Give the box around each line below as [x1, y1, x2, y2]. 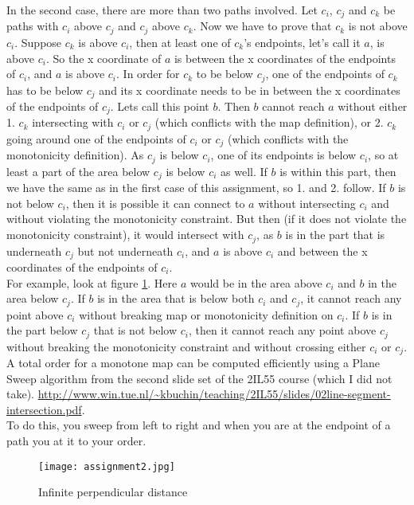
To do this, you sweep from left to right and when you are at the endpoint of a [6, 417, 391, 433]
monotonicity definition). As [6, 147, 144, 163]
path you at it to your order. [6, 433, 146, 449]
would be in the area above [189, 274, 322, 291]
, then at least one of [129, 33, 231, 50]
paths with [6, 18, 59, 34]
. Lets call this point [110, 98, 209, 114]
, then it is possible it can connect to [65, 194, 245, 211]
